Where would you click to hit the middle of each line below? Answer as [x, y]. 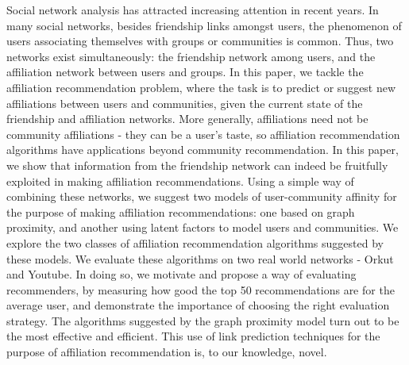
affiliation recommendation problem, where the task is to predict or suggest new [201, 87]
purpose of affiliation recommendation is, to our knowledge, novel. [167, 352]
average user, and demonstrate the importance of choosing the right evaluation [198, 305]
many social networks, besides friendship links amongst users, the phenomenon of [204, 25]
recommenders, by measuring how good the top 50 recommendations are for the [201, 289]
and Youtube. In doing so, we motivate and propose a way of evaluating [181, 274]
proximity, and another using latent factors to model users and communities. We [203, 227]
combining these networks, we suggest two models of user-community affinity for [202, 196]
